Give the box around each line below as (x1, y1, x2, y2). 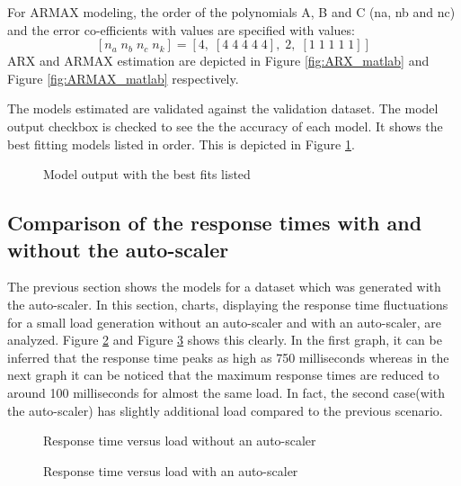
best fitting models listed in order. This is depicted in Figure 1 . (7, 134, 355, 153)
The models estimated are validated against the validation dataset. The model (7, 99, 439, 118)
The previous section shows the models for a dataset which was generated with (7, 277, 441, 296)
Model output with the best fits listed (43, 165, 251, 184)
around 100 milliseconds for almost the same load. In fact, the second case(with (7, 382, 446, 401)
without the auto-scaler (7, 235, 229, 263)
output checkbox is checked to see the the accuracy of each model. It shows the (7, 116, 443, 135)
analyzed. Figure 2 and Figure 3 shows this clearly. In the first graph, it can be (7, 330, 442, 349)
